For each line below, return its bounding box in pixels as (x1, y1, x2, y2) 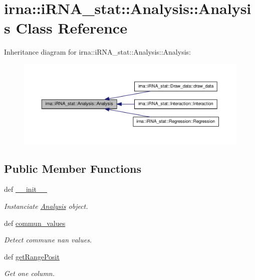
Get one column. (4, 268, 55, 278)
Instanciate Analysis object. (4, 200, 88, 211)
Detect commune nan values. (4, 234, 92, 245)
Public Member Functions (4, 160, 141, 176)
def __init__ (4, 184, 47, 194)
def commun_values (4, 217, 66, 228)
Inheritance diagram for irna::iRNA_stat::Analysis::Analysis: (4, 47, 191, 57)
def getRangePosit (4, 251, 60, 261)
